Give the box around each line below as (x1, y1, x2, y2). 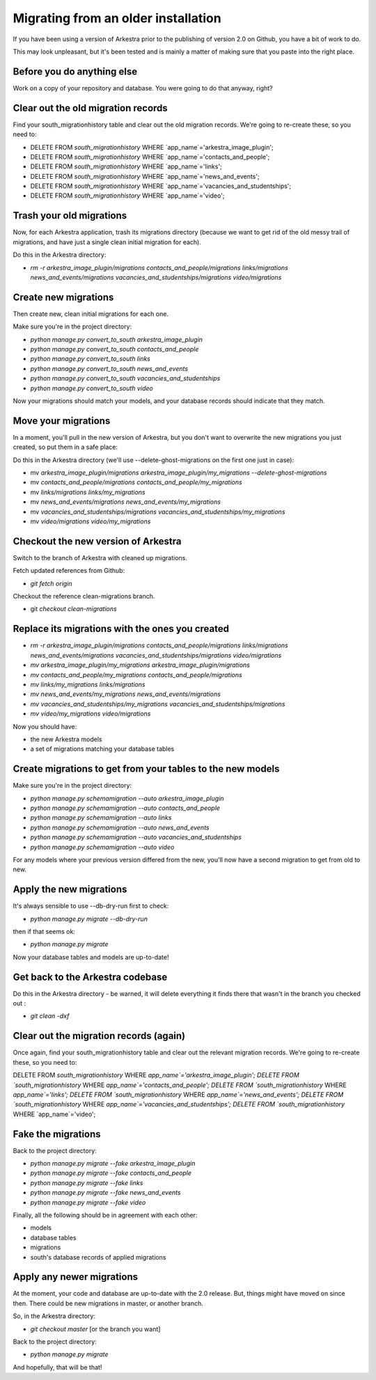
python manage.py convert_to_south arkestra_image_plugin (30, 335, 203, 344)
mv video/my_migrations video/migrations (30, 710, 151, 718)
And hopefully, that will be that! (13, 1363, 102, 1371)
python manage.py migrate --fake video (30, 1198, 146, 1207)
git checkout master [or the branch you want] (30, 1324, 161, 1333)
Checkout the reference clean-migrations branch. (13, 592, 155, 601)
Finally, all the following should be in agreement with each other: (13, 1211, 198, 1219)
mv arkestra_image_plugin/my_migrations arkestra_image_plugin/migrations (30, 661, 250, 669)
